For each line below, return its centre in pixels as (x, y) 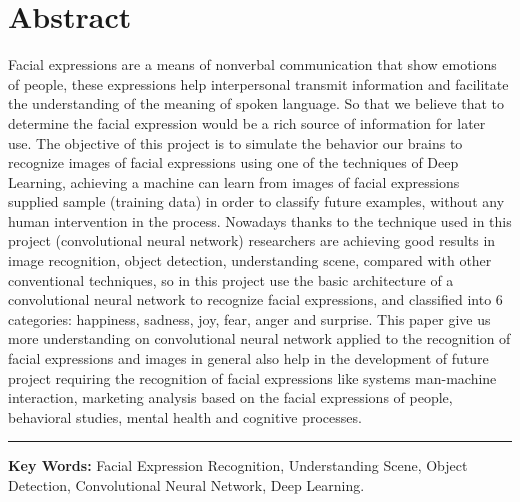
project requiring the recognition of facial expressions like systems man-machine (252, 377)
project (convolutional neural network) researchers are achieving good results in (252, 240)
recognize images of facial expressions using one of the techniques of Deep (233, 162)
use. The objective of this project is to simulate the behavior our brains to (235, 142)
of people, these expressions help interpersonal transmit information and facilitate (258, 83)
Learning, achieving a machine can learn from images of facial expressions (234, 181)
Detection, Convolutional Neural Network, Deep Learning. (186, 485)
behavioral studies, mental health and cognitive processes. (185, 416)
